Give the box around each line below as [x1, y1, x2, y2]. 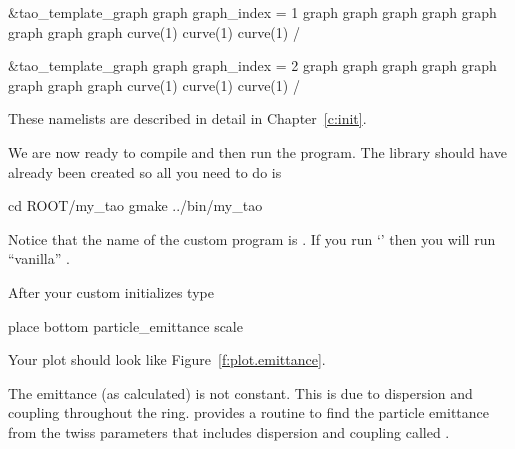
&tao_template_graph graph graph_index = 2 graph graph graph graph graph [8, 55, 497, 76]
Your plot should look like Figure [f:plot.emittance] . [8, 349, 326, 370]
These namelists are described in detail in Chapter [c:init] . [8, 108, 367, 129]
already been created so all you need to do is [8, 161, 282, 182]
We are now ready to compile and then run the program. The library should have [8, 141, 507, 162]
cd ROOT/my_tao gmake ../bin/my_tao [8, 195, 263, 216]
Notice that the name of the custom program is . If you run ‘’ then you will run [8, 228, 496, 249]
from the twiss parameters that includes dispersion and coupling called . [8, 421, 450, 442]
